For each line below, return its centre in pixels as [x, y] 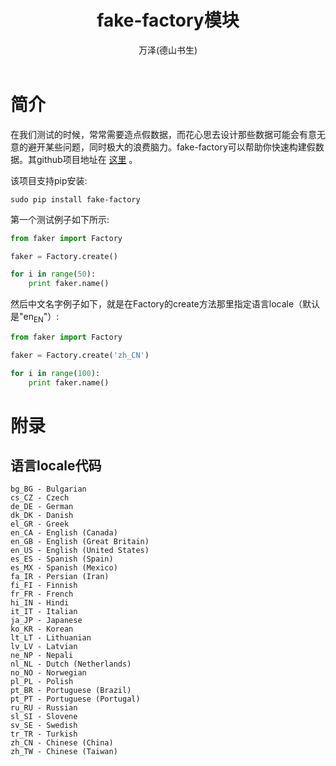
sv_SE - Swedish [44, 726]
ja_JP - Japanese [46, 621]
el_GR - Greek [40, 524]
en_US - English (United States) [80, 551]
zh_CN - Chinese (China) [62, 743]
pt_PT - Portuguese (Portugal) [75, 699]
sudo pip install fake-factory [75, 199]
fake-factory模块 [168, 20]
